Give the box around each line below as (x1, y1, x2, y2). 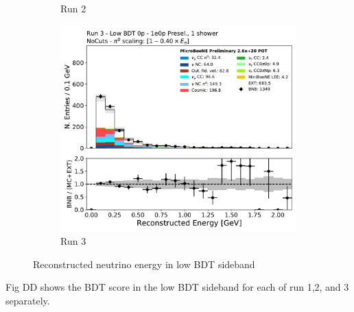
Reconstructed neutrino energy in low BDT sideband (33, 256, 255, 271)
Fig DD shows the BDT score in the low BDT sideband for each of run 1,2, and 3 (5, 280, 349, 294)
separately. (5, 293, 50, 307)
